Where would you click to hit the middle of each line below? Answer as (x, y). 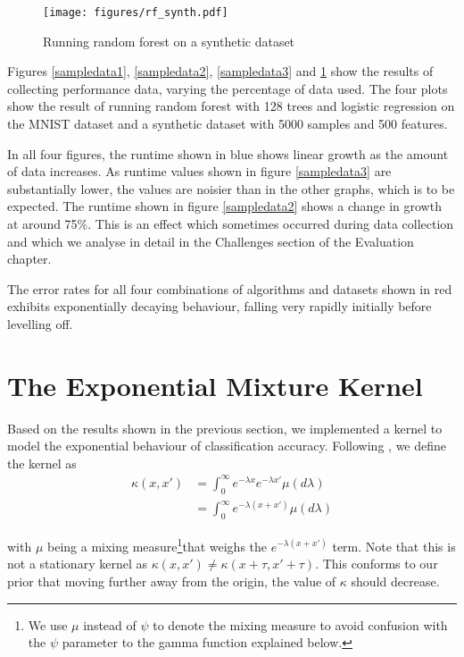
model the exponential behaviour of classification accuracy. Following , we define (227, 446)
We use (48, 624)
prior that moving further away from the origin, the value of (172, 581)
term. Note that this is (394, 546)
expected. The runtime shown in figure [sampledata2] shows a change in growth (224, 206)
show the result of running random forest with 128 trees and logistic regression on (231, 106)
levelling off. (40, 323)
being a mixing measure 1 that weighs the (157, 545)
